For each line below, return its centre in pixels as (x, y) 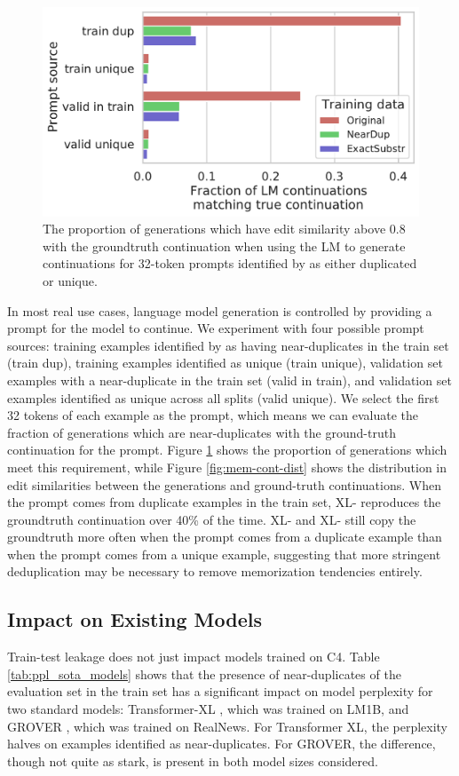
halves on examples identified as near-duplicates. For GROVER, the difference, (222, 744)
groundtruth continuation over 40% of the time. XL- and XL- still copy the (212, 519)
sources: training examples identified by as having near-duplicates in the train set (228, 345)
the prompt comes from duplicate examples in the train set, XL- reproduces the (224, 502)
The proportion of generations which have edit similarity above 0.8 (224, 229)
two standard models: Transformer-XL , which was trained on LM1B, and (208, 709)
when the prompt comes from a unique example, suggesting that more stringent (224, 554)
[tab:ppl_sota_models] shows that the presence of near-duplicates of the (204, 673)
